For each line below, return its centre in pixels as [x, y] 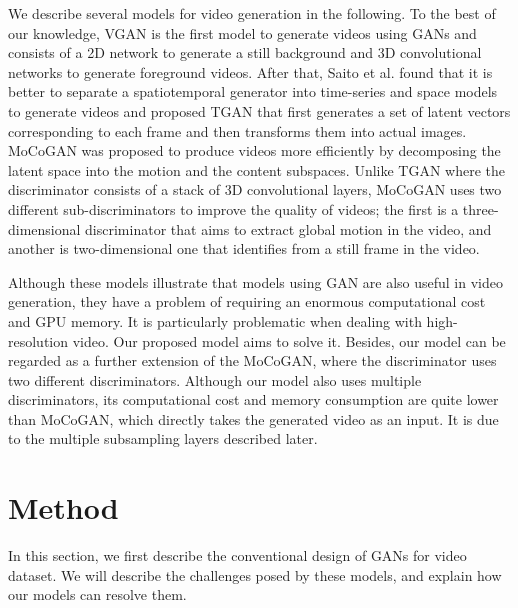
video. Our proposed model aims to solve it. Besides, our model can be [289, 340]
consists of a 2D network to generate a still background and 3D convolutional [245, 52]
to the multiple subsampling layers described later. [163, 438]
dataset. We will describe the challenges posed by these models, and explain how [255, 574]
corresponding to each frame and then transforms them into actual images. [237, 130]
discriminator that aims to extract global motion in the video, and [288, 228]
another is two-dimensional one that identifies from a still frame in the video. [244, 248]
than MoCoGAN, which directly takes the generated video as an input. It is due [253, 418]
